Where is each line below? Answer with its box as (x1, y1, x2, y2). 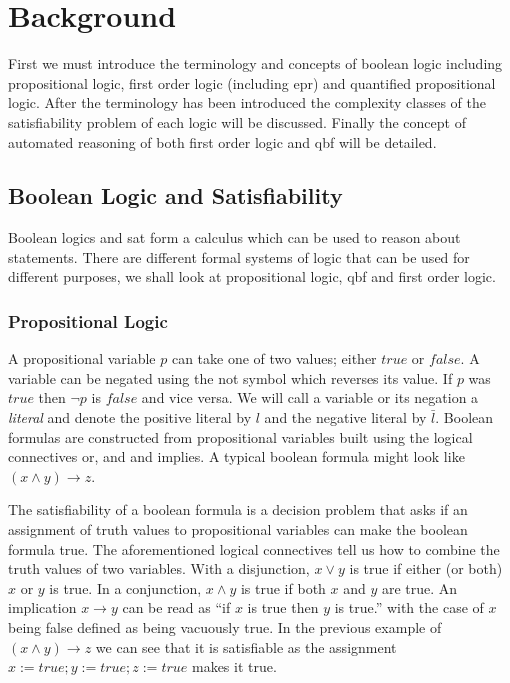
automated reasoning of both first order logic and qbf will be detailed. (8, 131, 437, 152)
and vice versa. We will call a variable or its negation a (141, 387, 479, 408)
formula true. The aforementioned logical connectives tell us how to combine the (8, 538, 500, 559)
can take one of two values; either (171, 348, 377, 369)
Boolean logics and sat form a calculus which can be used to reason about (8, 227, 461, 248)
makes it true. (191, 656, 277, 677)
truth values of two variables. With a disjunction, (8, 558, 310, 579)
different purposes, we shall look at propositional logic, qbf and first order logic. (8, 266, 496, 287)
